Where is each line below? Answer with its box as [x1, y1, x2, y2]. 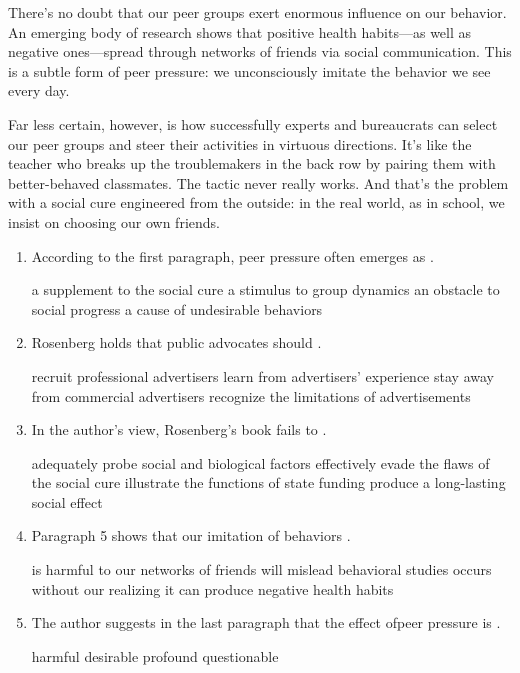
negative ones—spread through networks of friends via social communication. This [8, 41, 512, 62]
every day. [8, 80, 70, 101]
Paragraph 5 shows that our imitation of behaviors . [31, 525, 351, 546]
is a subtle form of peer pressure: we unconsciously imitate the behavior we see [8, 60, 491, 81]
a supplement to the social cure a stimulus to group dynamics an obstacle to [31, 279, 500, 300]
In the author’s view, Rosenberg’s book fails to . [31, 419, 327, 440]
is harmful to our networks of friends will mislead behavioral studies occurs [31, 559, 492, 580]
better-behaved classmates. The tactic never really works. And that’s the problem [8, 172, 509, 193]
